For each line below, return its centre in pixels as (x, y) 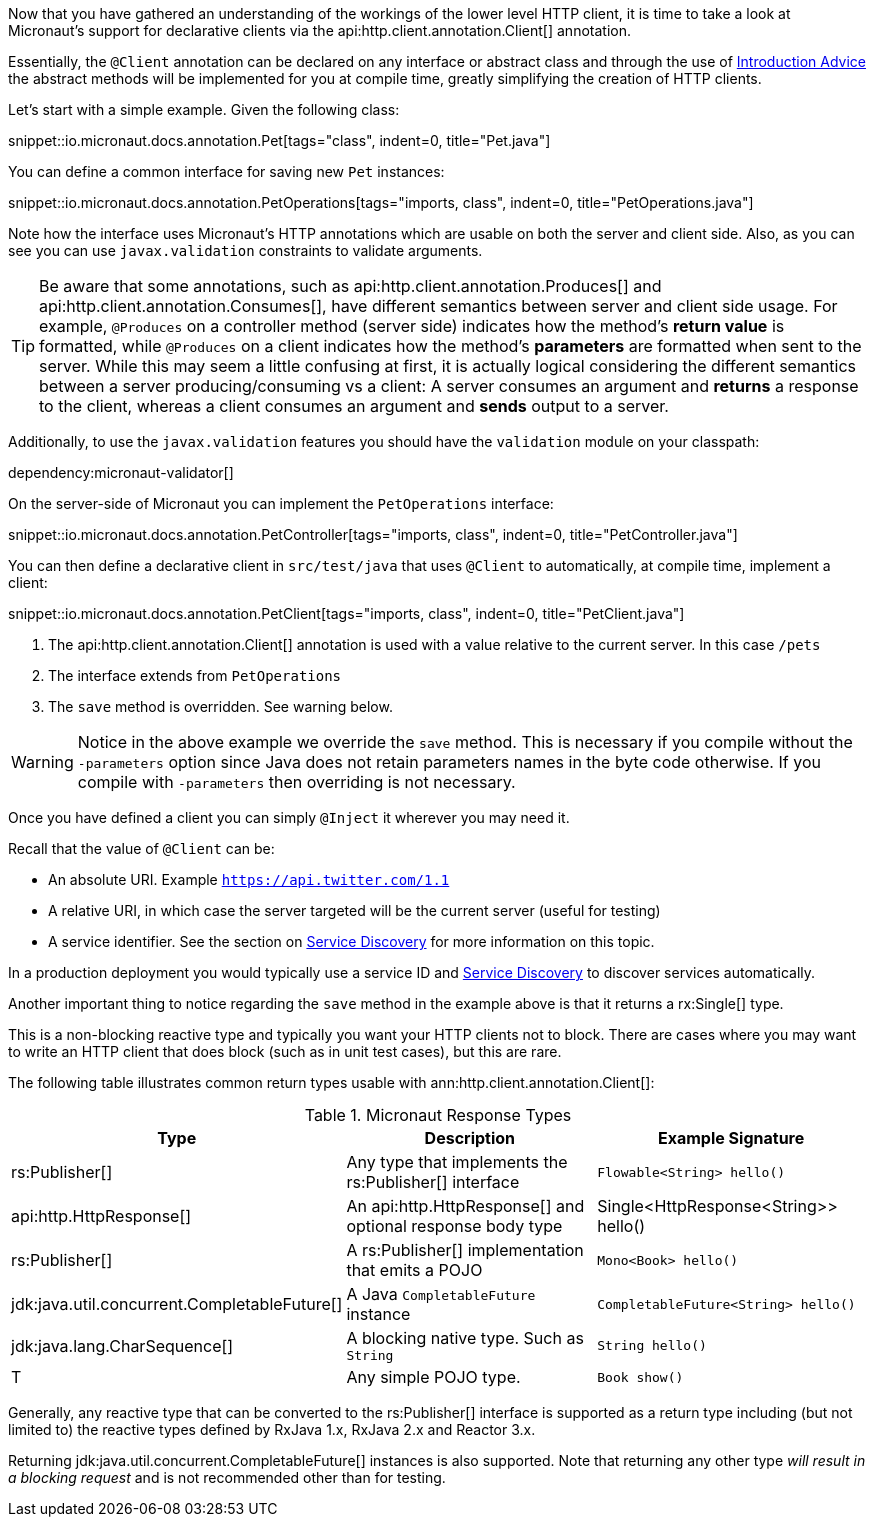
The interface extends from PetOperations (195, 675)
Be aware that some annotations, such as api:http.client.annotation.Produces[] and (350, 286)
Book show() (640, 1377)
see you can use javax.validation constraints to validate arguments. (245, 250)
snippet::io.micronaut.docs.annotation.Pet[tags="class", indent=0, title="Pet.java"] (279, 140)
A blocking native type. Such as (465, 1338)
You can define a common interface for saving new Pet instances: (226, 171)
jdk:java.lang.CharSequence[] (122, 1345)
